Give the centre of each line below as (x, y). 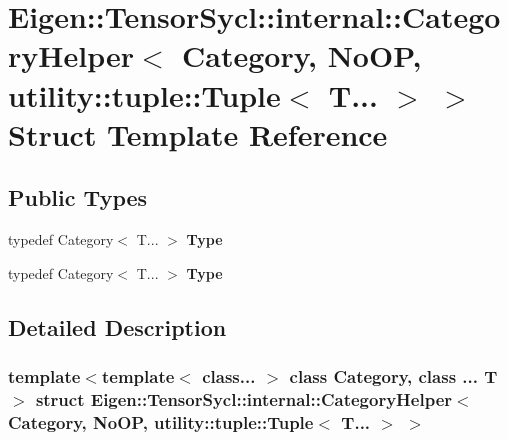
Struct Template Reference (198, 133)
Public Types (78, 197)
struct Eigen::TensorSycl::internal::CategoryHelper (244, 398)
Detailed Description (117, 326)
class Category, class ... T (393, 376)
